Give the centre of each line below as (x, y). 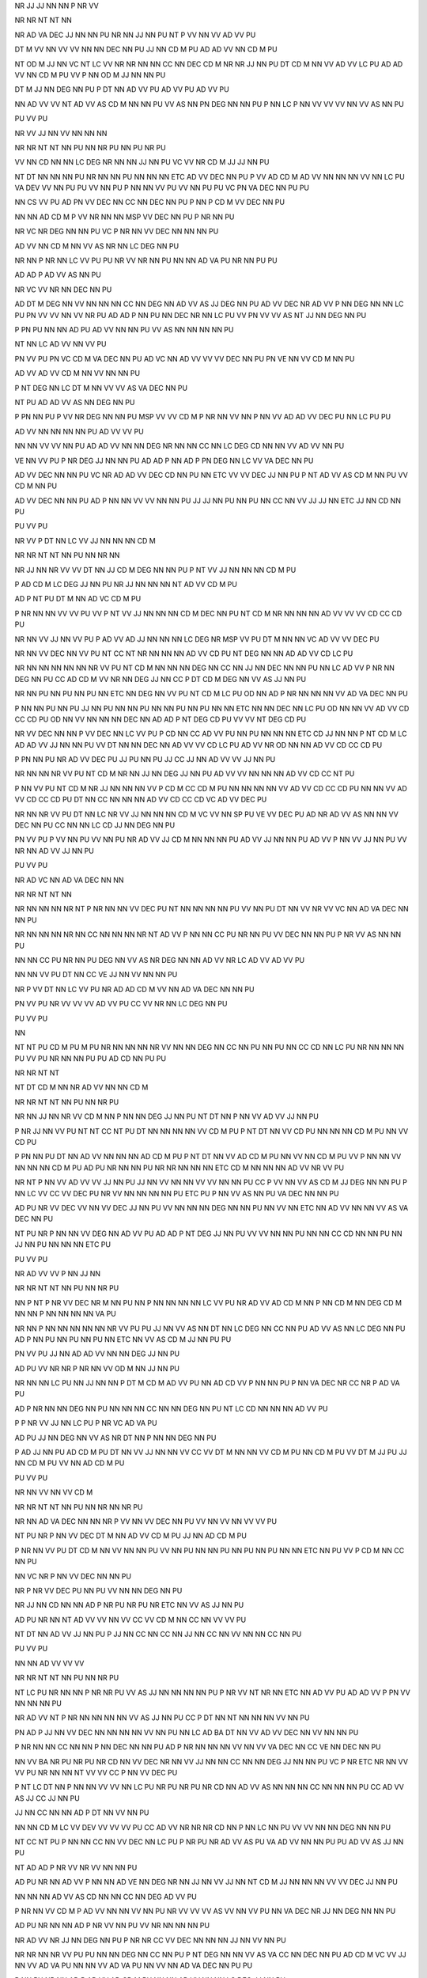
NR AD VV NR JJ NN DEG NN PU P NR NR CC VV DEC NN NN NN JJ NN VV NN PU (150, 1940)
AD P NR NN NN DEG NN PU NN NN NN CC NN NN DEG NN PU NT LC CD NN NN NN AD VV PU (171, 1408)
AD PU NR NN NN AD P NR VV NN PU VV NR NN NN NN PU (112, 1926)
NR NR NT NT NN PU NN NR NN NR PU (79, 1506)
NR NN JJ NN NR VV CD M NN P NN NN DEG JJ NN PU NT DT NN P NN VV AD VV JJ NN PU (167, 1116)
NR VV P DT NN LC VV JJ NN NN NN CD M (85, 540)
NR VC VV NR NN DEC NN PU (63, 290)
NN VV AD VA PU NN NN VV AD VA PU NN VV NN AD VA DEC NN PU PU (134, 1965)
